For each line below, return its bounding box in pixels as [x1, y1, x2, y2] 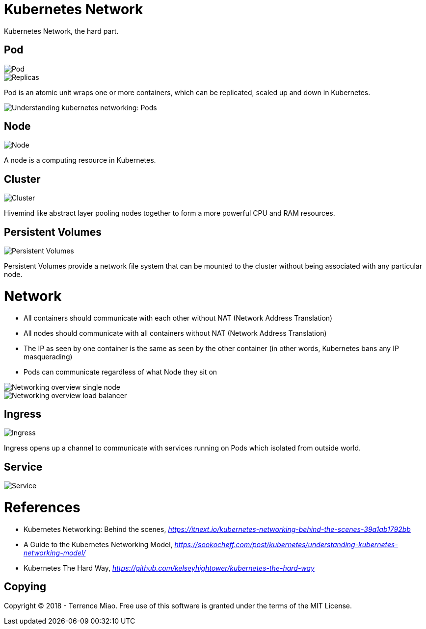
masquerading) [24, 352, 73, 361]
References [4, 499, 80, 516]
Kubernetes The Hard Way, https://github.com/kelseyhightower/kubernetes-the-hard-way [24, 563, 315, 572]
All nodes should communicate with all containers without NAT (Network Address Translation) [24, 328, 327, 337]
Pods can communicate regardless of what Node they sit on [24, 367, 217, 376]
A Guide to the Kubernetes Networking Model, [24, 540, 173, 549]
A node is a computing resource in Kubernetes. [4, 156, 156, 165]
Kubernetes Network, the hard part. [4, 26, 119, 35]
